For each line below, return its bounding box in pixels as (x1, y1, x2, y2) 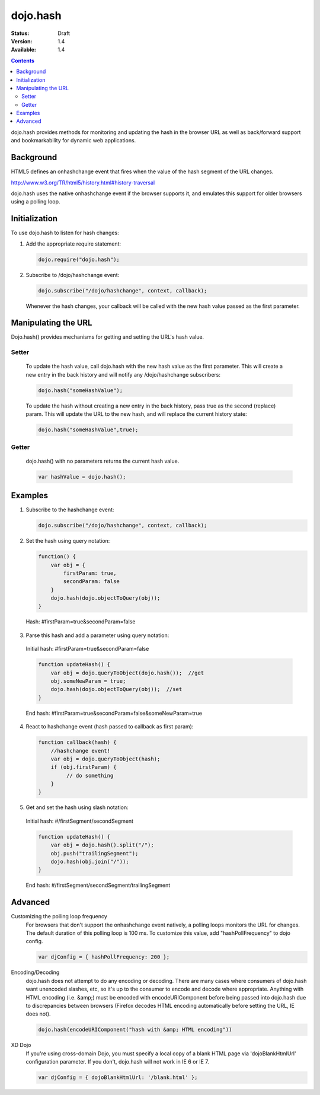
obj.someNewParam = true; (50, 678, 126, 685)
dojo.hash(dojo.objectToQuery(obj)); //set (50, 686, 183, 693)
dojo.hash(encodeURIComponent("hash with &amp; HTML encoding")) (38, 1026, 232, 1033)
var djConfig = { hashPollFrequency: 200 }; (38, 954, 170, 960)
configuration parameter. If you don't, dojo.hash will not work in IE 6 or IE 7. (25, 1058, 210, 1065)
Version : (11, 37, 33, 44)
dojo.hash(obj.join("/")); (50, 858, 130, 865)
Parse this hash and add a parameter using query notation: (25, 632, 169, 639)
